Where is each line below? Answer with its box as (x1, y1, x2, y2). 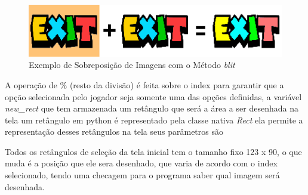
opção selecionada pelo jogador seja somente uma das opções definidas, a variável (5, 90, 302, 103)
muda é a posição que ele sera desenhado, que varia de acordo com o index (5, 157, 278, 169)
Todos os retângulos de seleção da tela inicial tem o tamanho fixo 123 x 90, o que (5, 145, 302, 157)
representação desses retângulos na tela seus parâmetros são (5, 125, 223, 138)
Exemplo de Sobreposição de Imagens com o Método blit (29, 58, 235, 71)
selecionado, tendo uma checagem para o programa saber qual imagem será (5, 169, 280, 181)
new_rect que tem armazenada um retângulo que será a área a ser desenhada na (5, 102, 298, 114)
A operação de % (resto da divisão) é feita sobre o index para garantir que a (5, 78, 284, 91)
